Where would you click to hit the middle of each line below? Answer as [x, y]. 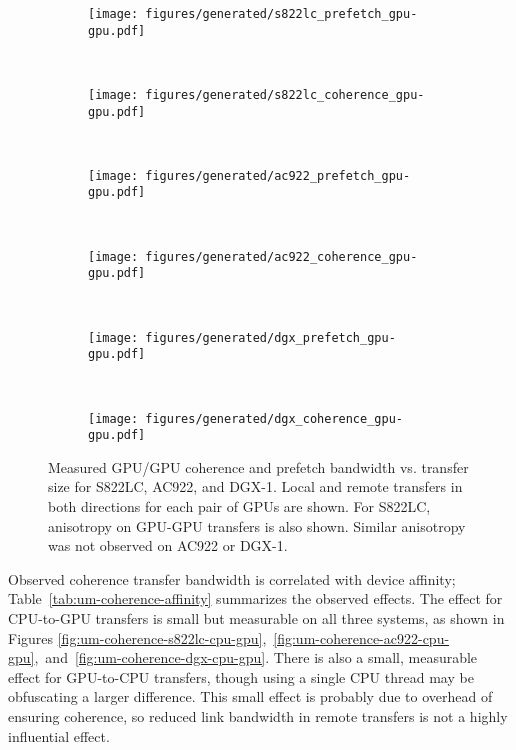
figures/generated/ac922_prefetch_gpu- [278, 175]
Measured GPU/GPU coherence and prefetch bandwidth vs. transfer [258, 466]
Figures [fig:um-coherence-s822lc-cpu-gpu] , [137, 637]
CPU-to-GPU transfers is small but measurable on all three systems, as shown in [256, 618]
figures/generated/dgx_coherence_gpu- [274, 418]
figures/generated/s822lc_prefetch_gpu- [281, 14]
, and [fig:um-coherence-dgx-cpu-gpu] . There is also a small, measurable [256, 657]
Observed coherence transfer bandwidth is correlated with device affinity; [232, 578]
